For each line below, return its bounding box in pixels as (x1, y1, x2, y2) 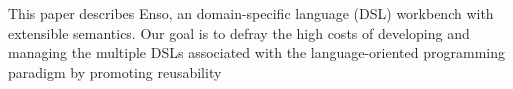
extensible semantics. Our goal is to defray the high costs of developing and (8, 22, 470, 43)
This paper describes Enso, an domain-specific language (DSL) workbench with (8, 3, 494, 23)
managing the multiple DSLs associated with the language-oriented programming (8, 42, 505, 63)
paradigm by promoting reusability (8, 61, 222, 82)
